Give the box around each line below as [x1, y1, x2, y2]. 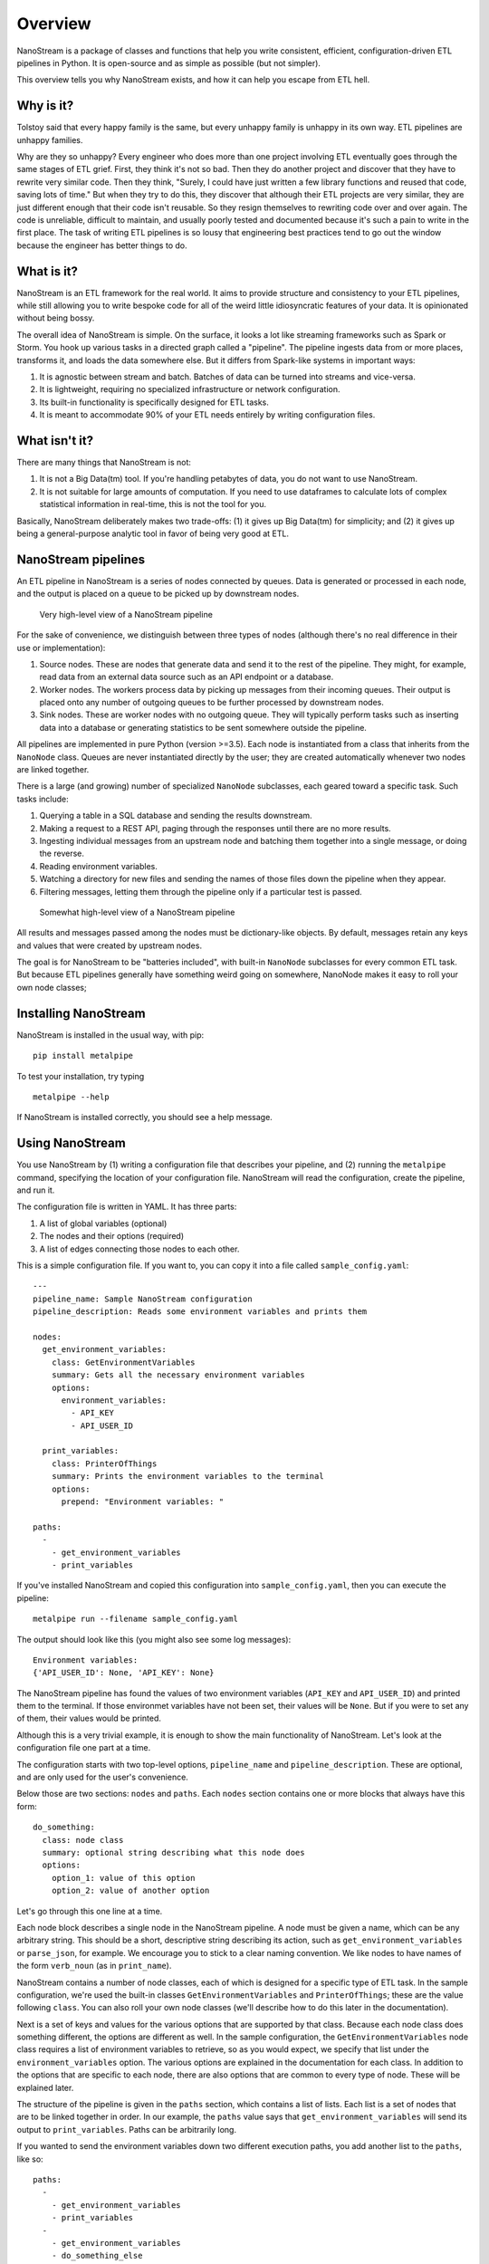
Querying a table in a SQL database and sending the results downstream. [39, 811, 312, 821]
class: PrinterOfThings [51, 1458, 158, 1469]
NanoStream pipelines [16, 552, 146, 567]
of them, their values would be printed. [16, 1712, 162, 1724]
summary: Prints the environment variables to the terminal [51, 1472, 325, 1482]
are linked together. [16, 764, 90, 775]
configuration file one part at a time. [16, 1742, 151, 1753]
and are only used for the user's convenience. [16, 1771, 189, 1783]
